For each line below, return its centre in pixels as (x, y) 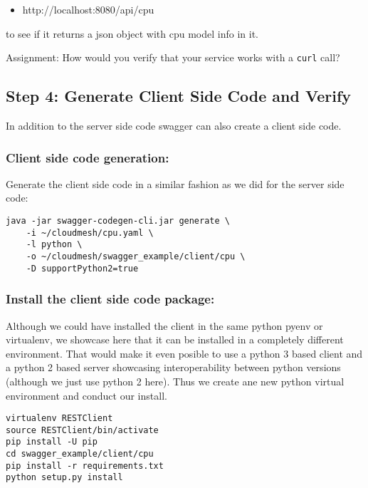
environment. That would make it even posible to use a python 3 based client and (184, 353)
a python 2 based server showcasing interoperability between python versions (173, 367)
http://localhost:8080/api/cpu (88, 9)
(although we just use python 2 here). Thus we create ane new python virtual (175, 381)
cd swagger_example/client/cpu (80, 454)
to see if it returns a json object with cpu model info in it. (132, 33)
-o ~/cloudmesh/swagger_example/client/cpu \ (136, 257)
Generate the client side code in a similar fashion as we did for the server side (175, 183)
